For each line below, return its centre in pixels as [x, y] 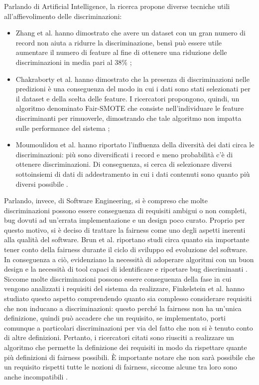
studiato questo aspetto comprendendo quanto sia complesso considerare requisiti [128, 298]
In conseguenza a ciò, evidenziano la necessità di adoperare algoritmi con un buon [129, 259]
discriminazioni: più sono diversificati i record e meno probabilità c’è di [124, 154]
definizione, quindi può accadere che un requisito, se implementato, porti [115, 318]
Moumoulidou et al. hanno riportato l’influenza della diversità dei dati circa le [135, 145]
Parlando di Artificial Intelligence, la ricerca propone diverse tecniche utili [117, 6]
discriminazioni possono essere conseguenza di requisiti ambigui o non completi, [126, 210]
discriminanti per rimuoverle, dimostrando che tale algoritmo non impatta [129, 118]
